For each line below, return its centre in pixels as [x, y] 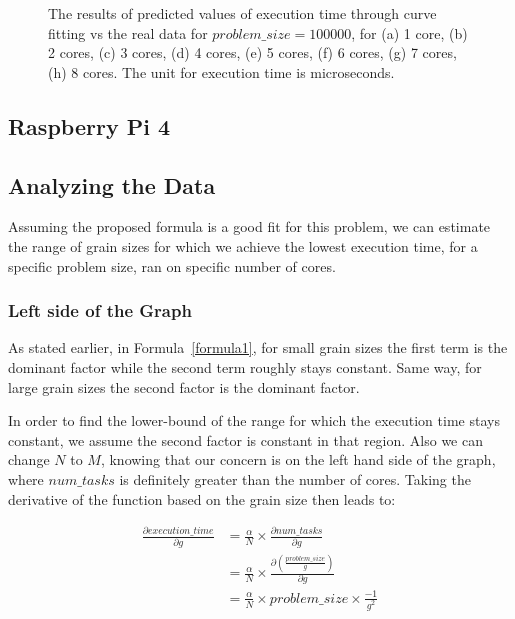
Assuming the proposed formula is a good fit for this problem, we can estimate [249, 226]
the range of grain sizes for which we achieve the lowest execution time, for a [243, 245]
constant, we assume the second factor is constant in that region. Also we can [245, 439]
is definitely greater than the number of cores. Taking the [295, 478]
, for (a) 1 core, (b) [409, 32]
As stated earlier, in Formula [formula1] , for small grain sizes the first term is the [258, 347]
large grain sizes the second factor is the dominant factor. [184, 386]
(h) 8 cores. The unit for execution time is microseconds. [221, 71]
